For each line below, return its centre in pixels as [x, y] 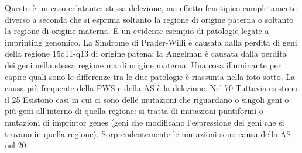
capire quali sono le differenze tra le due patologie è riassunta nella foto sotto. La [150, 76]
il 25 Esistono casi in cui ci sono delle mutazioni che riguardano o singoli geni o [147, 99]
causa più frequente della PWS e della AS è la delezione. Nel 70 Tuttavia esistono [151, 88]
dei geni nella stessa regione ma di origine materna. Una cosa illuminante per [143, 65]
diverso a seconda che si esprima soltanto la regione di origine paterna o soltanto [149, 19]
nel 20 [16, 145]
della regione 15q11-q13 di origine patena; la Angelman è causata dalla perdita [146, 53]
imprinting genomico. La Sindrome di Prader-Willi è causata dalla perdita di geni [151, 42]
